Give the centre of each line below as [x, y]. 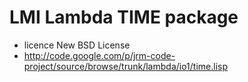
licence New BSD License [77, 45]
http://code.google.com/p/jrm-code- [99, 55]
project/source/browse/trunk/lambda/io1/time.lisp [126, 66]
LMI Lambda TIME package [124, 17]
